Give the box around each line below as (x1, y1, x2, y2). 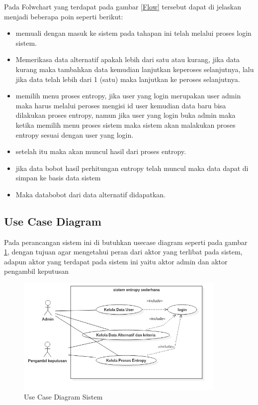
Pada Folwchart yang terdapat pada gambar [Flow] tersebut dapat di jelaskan (4, 1, 241, 11)
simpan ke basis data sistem (15, 172, 101, 183)
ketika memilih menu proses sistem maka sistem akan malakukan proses (15, 119, 236, 130)
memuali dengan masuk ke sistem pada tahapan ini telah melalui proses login (15, 28, 252, 38)
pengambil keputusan (4, 266, 69, 276)
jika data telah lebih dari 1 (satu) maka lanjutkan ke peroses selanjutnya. (15, 74, 240, 84)
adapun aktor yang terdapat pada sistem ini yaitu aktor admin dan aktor (4, 256, 228, 266)
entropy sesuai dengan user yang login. (15, 129, 134, 140)
